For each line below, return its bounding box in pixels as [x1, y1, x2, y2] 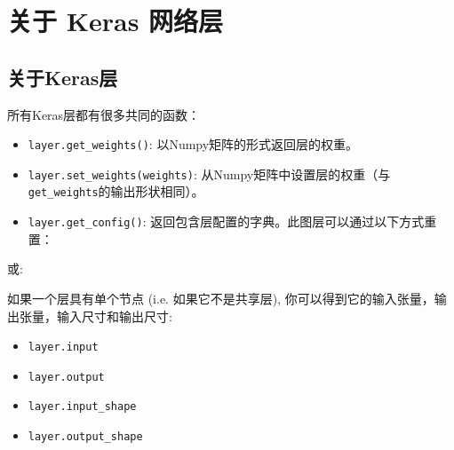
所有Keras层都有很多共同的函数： [7, 105, 201, 123]
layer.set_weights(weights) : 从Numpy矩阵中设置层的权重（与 [28, 164, 391, 183]
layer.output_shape [28, 430, 143, 444]
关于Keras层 [7, 63, 118, 91]
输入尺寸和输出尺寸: [56, 306, 172, 325]
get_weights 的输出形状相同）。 [28, 182, 204, 201]
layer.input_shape [28, 400, 137, 414]
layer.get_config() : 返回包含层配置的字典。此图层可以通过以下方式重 [28, 212, 437, 231]
